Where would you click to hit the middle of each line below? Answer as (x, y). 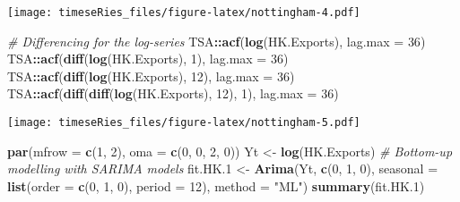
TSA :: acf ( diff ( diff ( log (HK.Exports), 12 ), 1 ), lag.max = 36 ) (173, 93)
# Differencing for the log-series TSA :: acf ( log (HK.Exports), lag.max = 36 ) (217, 41)
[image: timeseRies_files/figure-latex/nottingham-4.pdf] (184, 13)
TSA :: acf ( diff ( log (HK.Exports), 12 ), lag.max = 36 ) (151, 76)
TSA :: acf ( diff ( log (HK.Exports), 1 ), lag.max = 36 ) (148, 59)
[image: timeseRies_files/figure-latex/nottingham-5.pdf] (184, 123)
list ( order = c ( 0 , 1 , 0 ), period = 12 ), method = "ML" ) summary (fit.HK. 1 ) (216, 185)
